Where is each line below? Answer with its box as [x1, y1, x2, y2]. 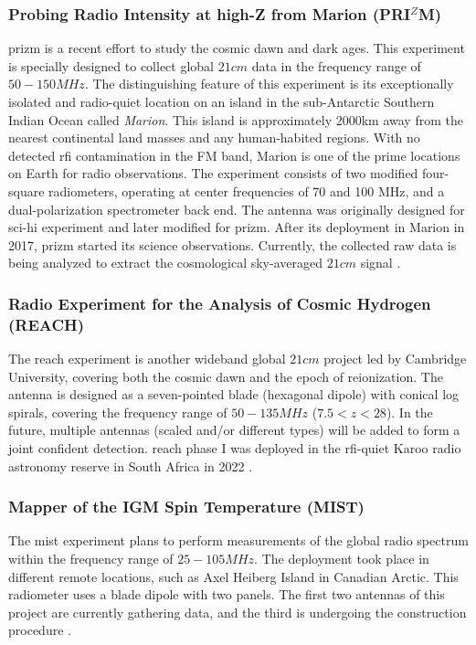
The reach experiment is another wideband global [8, 349, 286, 368]
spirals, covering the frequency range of [8, 402, 227, 421]
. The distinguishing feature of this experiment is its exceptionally [84, 74, 454, 93]
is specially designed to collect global [8, 56, 214, 75]
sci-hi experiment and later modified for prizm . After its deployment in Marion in [8, 217, 465, 237]
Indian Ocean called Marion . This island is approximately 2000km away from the [8, 110, 463, 129]
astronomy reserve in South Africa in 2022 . [8, 456, 253, 475]
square [8, 181, 45, 200]
